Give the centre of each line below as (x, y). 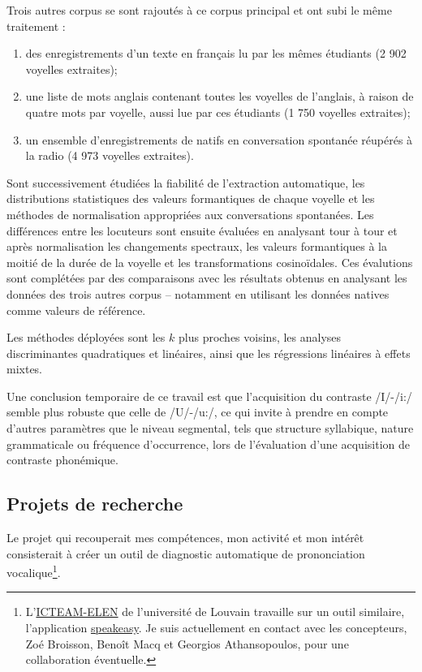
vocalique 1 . (34, 571)
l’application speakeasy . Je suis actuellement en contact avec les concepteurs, (216, 628)
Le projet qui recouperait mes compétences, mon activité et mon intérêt (185, 538)
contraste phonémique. (62, 460)
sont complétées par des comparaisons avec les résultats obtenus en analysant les (207, 278)
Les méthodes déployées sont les (86, 337)
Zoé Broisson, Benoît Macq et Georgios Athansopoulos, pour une (187, 643)
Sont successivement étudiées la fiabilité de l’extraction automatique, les (186, 182)
